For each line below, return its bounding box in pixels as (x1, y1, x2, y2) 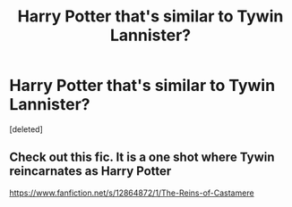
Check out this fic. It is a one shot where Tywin (9, 150, 275, 165)
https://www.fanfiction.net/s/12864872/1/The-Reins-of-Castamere (9, 187, 254, 198)
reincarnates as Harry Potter (9, 163, 172, 179)
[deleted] (9, 123, 43, 135)
